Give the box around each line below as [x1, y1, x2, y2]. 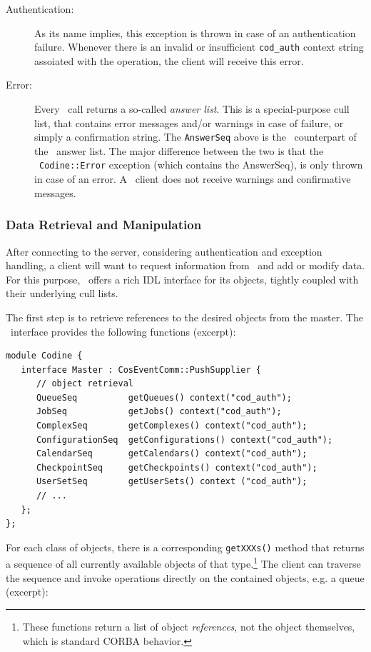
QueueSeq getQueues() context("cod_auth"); [36, 392, 292, 403]
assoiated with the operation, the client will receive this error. [34, 53, 304, 68]
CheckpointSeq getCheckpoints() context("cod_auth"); [36, 462, 317, 473]
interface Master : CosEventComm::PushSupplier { [21, 364, 261, 375]
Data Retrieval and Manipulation [6, 216, 202, 234]
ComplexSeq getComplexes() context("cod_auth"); [36, 421, 308, 431]
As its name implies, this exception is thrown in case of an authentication [34, 25, 356, 40]
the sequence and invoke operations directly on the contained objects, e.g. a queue [6, 570, 365, 585]
